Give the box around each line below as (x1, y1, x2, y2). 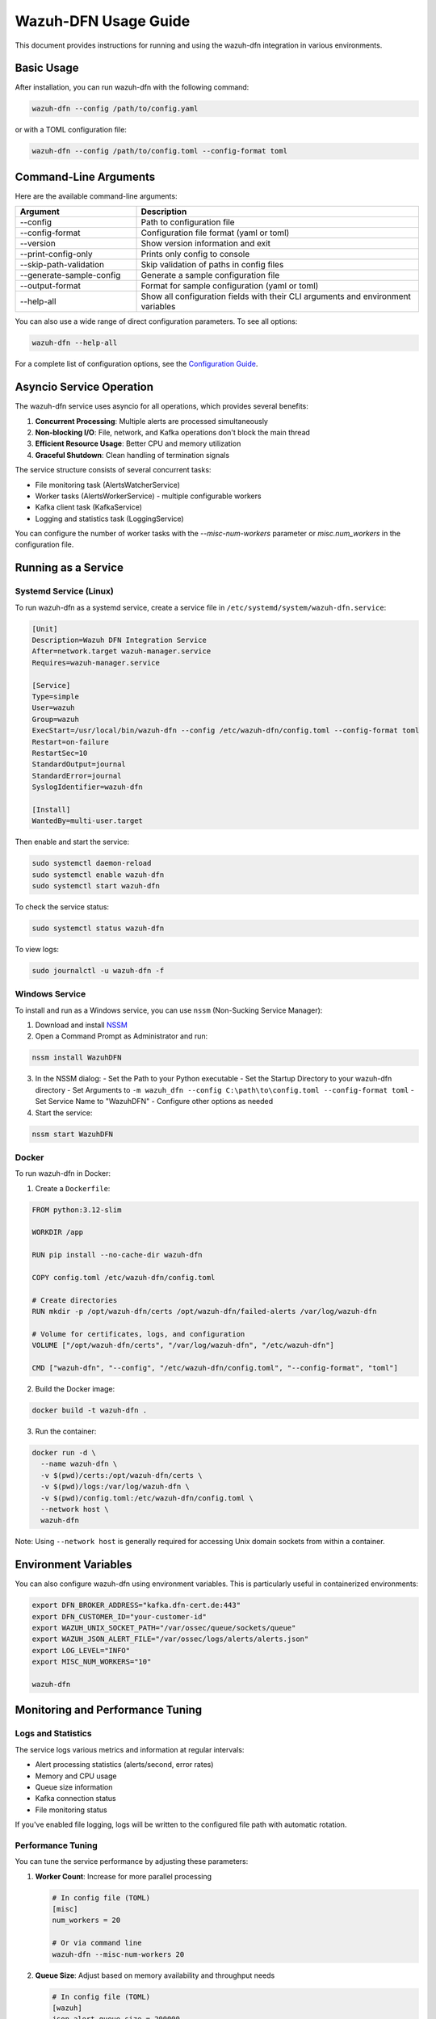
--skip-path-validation (19, 259, 105, 271)
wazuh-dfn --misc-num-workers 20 (52, 1950, 185, 1958)
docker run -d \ (31, 1448, 97, 1458)
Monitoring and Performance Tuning (15, 1703, 203, 1717)
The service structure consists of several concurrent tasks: (15, 465, 212, 475)
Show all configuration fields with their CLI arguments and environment (140, 291, 411, 302)
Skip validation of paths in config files (140, 259, 284, 271)
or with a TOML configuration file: (15, 125, 127, 135)
